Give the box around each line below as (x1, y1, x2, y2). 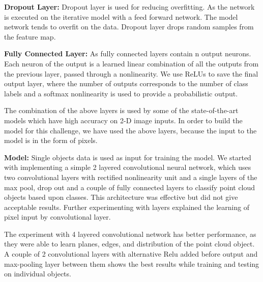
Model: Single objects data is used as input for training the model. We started (4, 152, 251, 162)
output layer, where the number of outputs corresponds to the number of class (4, 78, 248, 89)
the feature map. (4, 31, 56, 42)
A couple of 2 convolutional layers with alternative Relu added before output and (4, 249, 258, 259)
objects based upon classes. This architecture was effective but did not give (4, 192, 238, 202)
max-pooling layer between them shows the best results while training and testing (4, 258, 259, 269)
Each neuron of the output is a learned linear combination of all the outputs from (4, 58, 259, 68)
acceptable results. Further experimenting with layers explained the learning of (4, 201, 250, 212)
